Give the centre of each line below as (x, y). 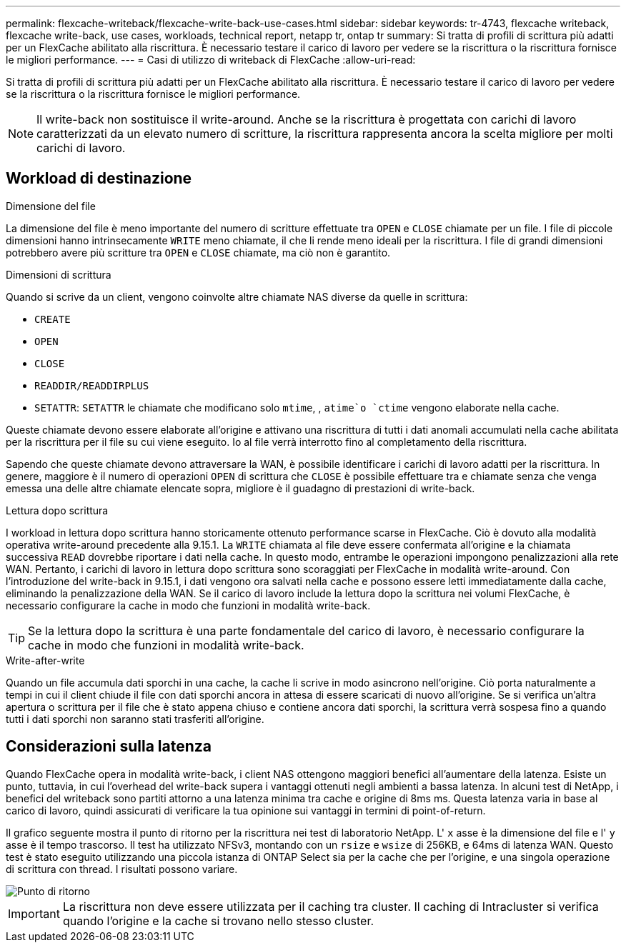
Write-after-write (45, 660)
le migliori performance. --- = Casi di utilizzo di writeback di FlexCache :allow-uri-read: (211, 60)
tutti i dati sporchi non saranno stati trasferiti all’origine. (135, 719)
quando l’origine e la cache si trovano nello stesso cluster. (218, 920)
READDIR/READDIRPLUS (92, 385)
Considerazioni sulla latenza (109, 747)
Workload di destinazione (99, 179)
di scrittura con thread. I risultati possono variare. (122, 869)
